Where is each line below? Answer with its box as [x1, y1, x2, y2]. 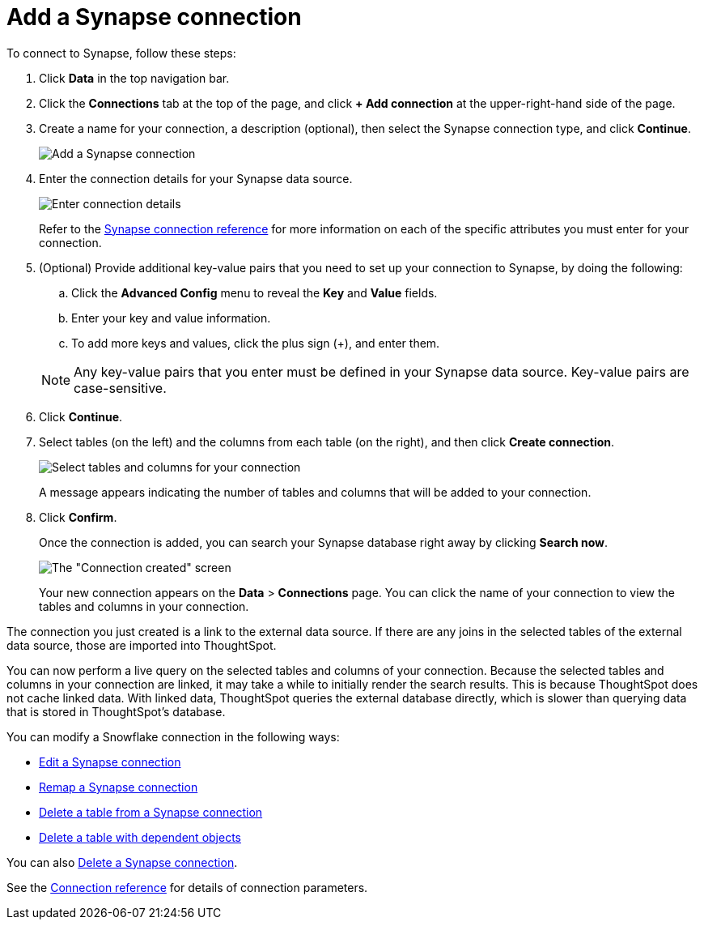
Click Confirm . [39, 510, 117, 524]
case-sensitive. [74, 379, 167, 396]
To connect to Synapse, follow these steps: [6, 45, 236, 60]
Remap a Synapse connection [39, 779, 198, 794]
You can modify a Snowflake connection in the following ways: [6, 729, 340, 744]
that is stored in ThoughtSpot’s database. [6, 704, 226, 719]
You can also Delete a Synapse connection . [6, 855, 238, 869]
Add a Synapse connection [6, 3, 302, 31]
